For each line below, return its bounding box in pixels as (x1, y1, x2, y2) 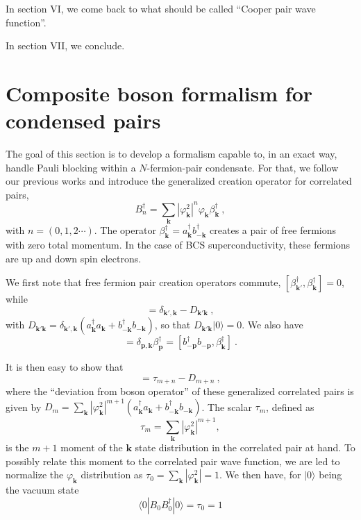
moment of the (60, 440, 123, 455)
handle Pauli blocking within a (6, 160, 136, 174)
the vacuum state (6, 483, 79, 497)
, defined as (266, 399, 314, 414)
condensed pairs (6, 106, 161, 135)
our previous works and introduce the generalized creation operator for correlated (6, 174, 352, 188)
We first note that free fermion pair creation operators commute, (6, 275, 281, 290)
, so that (154, 317, 191, 332)
